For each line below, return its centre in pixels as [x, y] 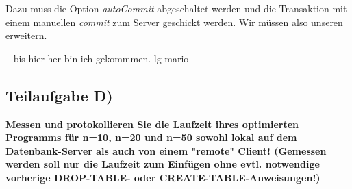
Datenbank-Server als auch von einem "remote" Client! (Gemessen [166, 150]
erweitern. [26, 35]
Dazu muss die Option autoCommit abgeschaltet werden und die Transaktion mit [176, 8]
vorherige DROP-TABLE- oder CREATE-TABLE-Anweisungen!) [163, 177]
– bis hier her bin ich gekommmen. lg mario [97, 58]
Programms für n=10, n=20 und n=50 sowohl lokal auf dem [151, 137]
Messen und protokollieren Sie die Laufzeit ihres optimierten [152, 124]
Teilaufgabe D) [59, 95]
